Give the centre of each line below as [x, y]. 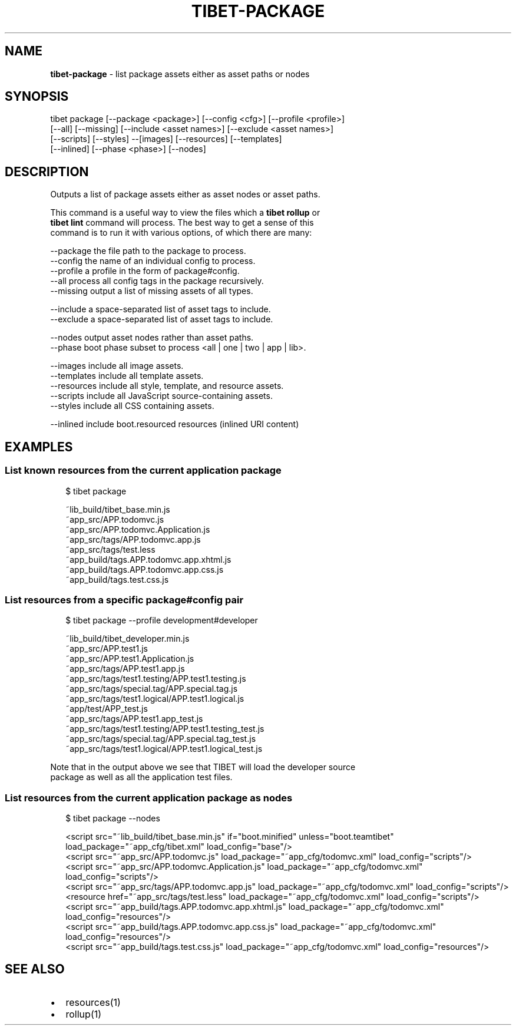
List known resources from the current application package [143, 471]
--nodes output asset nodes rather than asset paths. [152, 338]
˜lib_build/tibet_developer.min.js [128, 639]
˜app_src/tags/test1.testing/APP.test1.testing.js [156, 679]
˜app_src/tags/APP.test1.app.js [125, 669]
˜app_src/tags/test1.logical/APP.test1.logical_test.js [164, 749]
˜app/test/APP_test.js [107, 709]
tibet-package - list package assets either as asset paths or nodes [180, 74]
